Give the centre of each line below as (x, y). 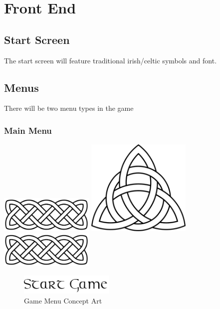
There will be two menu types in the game (69, 108)
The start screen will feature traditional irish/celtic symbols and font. (110, 60)
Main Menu (28, 130)
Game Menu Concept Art (63, 301)
